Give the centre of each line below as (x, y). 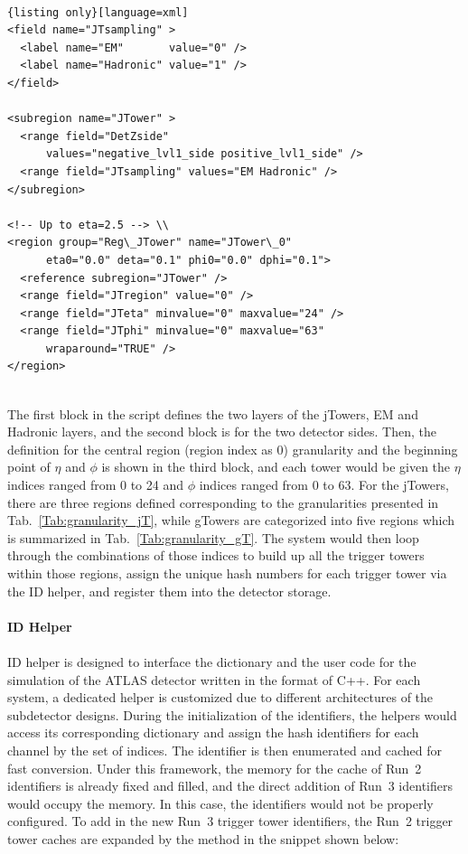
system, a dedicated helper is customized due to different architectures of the (220, 697)
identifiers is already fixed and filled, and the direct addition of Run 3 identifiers (230, 786)
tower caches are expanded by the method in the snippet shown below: (203, 838)
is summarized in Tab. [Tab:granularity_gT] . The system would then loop (213, 537)
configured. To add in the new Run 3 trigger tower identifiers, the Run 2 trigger (230, 821)
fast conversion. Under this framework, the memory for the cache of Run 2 (215, 768)
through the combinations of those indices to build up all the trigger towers (216, 555)
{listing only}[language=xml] (98, 12)
